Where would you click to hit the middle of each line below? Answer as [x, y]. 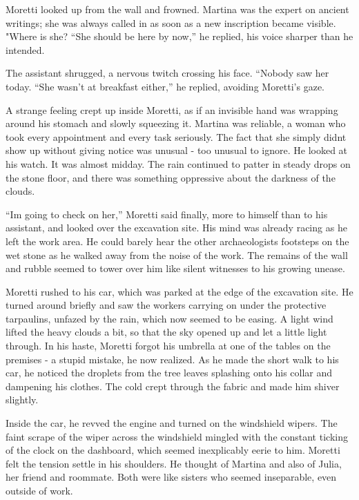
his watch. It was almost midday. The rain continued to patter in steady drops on [178, 163]
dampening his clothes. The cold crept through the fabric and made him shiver [173, 386]
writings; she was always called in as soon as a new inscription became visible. [171, 22]
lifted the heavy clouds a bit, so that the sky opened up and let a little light [166, 332]
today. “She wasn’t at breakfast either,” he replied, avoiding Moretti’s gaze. [165, 86]
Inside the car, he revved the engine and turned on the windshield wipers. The [172, 423]
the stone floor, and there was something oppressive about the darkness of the [171, 177]
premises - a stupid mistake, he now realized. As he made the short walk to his [172, 359]
